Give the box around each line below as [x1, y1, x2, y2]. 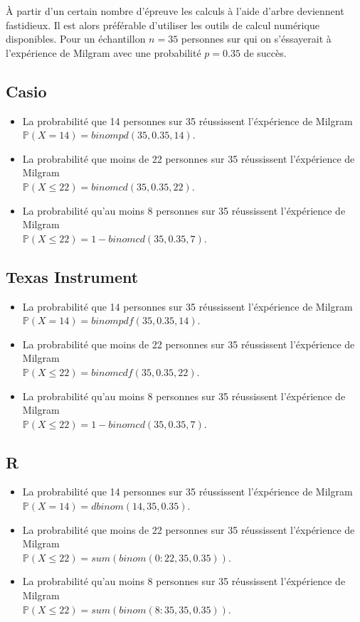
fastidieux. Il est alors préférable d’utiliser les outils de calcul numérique [6, 17, 319, 32]
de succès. [243, 45, 287, 60]
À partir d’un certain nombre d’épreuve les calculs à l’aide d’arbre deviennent [6, 4, 344, 18]
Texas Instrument [6, 265, 139, 287]
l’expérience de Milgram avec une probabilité [6, 45, 201, 60]
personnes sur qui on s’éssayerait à [181, 31, 332, 46]
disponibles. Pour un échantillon [6, 31, 146, 46]
